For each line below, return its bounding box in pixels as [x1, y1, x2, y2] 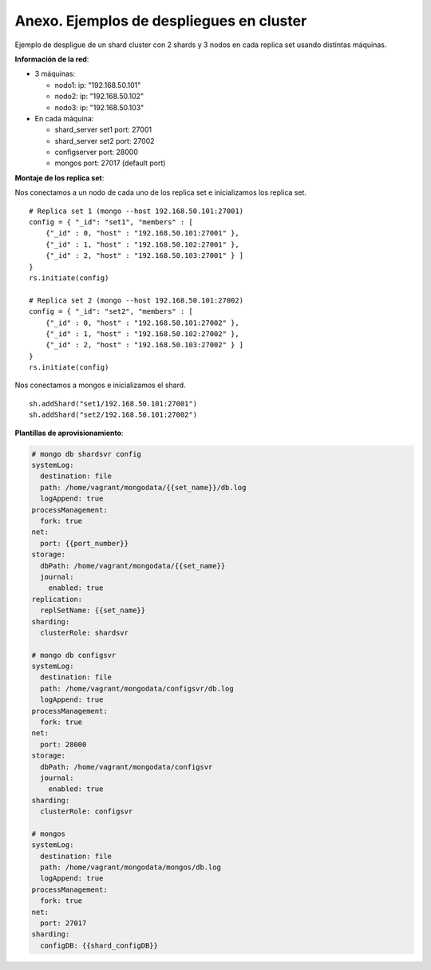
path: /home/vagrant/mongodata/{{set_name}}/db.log [40, 483, 247, 492]
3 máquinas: [34, 69, 76, 79]
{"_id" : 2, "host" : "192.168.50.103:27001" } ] [45, 251, 243, 260]
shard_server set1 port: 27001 [54, 125, 152, 135]
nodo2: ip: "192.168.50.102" [54, 92, 144, 101]
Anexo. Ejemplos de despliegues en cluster [14, 12, 307, 30]
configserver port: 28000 [54, 148, 139, 157]
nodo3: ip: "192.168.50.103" [54, 102, 144, 112]
